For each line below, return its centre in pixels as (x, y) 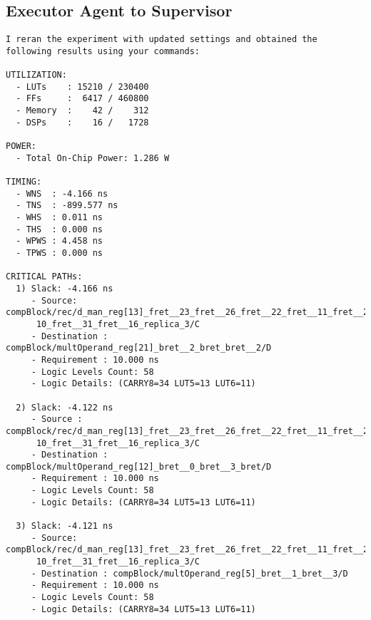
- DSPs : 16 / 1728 (82, 122)
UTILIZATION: (36, 75)
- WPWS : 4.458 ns (60, 241)
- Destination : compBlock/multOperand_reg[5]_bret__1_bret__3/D (189, 573)
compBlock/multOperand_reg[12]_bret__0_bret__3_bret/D (139, 466)
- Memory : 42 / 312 (82, 111)
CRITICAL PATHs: (44, 277)
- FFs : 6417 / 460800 (82, 99)
